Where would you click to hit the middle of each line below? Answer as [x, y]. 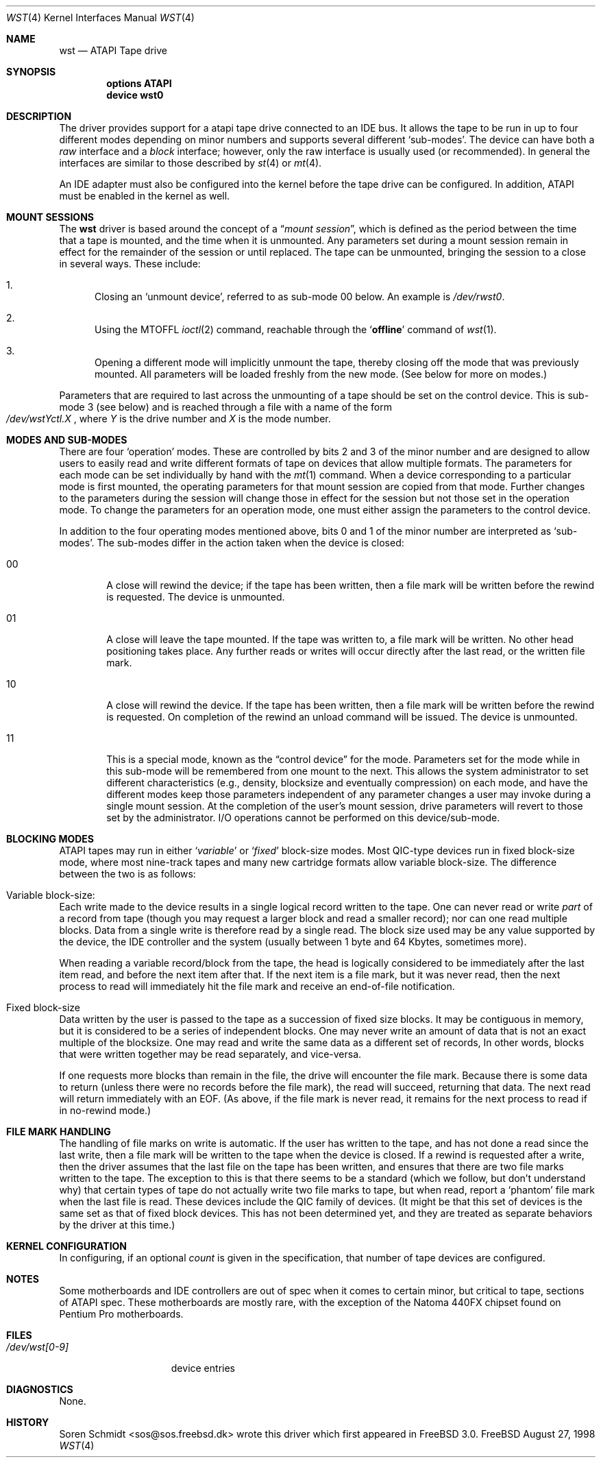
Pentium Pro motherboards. [121, 1314]
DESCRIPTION [39, 116]
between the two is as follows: [127, 874]
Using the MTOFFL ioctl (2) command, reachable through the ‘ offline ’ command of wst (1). [296, 329]
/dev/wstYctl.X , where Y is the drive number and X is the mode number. [169, 419]
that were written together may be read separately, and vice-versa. [210, 1054]
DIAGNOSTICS [40, 1389]
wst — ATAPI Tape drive [113, 50]
